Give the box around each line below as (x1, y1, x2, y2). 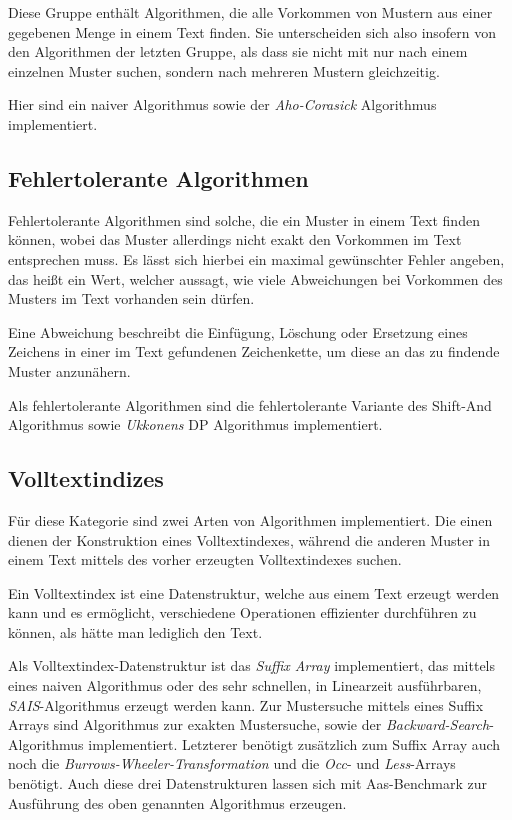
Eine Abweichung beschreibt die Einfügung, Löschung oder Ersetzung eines (8, 321, 468, 342)
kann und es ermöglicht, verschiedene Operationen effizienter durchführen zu (8, 602, 477, 623)
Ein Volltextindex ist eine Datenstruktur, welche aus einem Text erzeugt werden (8, 582, 500, 603)
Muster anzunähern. (8, 360, 131, 381)
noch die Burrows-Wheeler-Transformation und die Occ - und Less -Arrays (8, 753, 456, 774)
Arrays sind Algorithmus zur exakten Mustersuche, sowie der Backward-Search (8, 714, 490, 735)
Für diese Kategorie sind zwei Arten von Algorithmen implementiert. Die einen (8, 509, 493, 530)
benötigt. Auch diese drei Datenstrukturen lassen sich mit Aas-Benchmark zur (8, 773, 487, 794)
